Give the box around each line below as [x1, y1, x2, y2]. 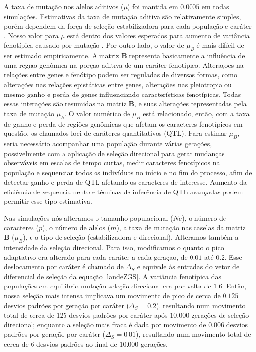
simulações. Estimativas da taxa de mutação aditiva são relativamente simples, [4, 11, 241, 21]
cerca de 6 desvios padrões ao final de [4, 339, 117, 349]
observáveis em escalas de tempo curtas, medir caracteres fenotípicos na [4, 158, 220, 168]
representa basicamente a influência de [129, 50, 245, 61]
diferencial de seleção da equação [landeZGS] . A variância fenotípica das [4, 271, 221, 281]
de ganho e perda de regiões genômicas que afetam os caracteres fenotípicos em [4, 118, 243, 128]
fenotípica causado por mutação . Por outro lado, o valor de [4, 40, 184, 50]
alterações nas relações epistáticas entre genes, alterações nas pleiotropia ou [4, 79, 232, 89]
